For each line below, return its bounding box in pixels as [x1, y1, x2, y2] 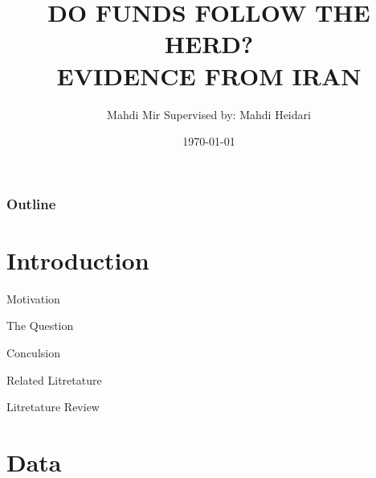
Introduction [6, 243, 149, 276]
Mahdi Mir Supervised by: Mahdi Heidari [107, 105, 311, 122]
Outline [6, 193, 56, 213]
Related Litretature [6, 371, 102, 388]
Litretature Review [6, 398, 100, 415]
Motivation [6, 290, 60, 307]
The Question [6, 317, 74, 334]
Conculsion [6, 344, 60, 361]
